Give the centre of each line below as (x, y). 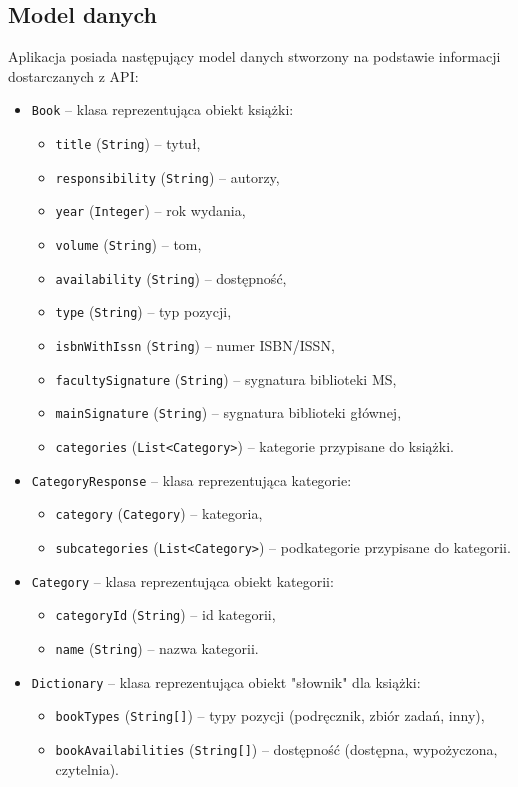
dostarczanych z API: (73, 75)
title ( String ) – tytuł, (128, 143)
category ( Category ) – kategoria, (159, 513)
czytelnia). (87, 768)
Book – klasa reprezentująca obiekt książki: (162, 109)
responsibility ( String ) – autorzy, (167, 176)
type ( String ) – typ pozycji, (143, 311)
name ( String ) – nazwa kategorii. (157, 647)
